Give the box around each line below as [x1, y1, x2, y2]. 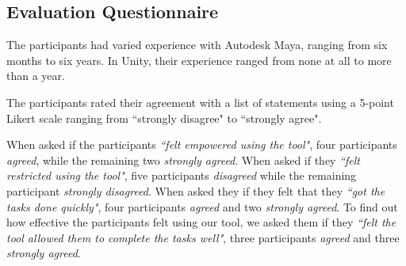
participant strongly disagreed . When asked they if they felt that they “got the [6, 182, 385, 199]
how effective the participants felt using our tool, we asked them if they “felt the [6, 214, 396, 230]
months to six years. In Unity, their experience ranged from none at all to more [6, 51, 392, 68]
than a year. [6, 67, 65, 84]
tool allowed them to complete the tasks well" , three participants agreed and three [6, 229, 400, 245]
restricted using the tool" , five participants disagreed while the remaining [6, 167, 357, 184]
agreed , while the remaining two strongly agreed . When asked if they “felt [6, 151, 361, 168]
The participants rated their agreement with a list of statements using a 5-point [6, 93, 394, 110]
